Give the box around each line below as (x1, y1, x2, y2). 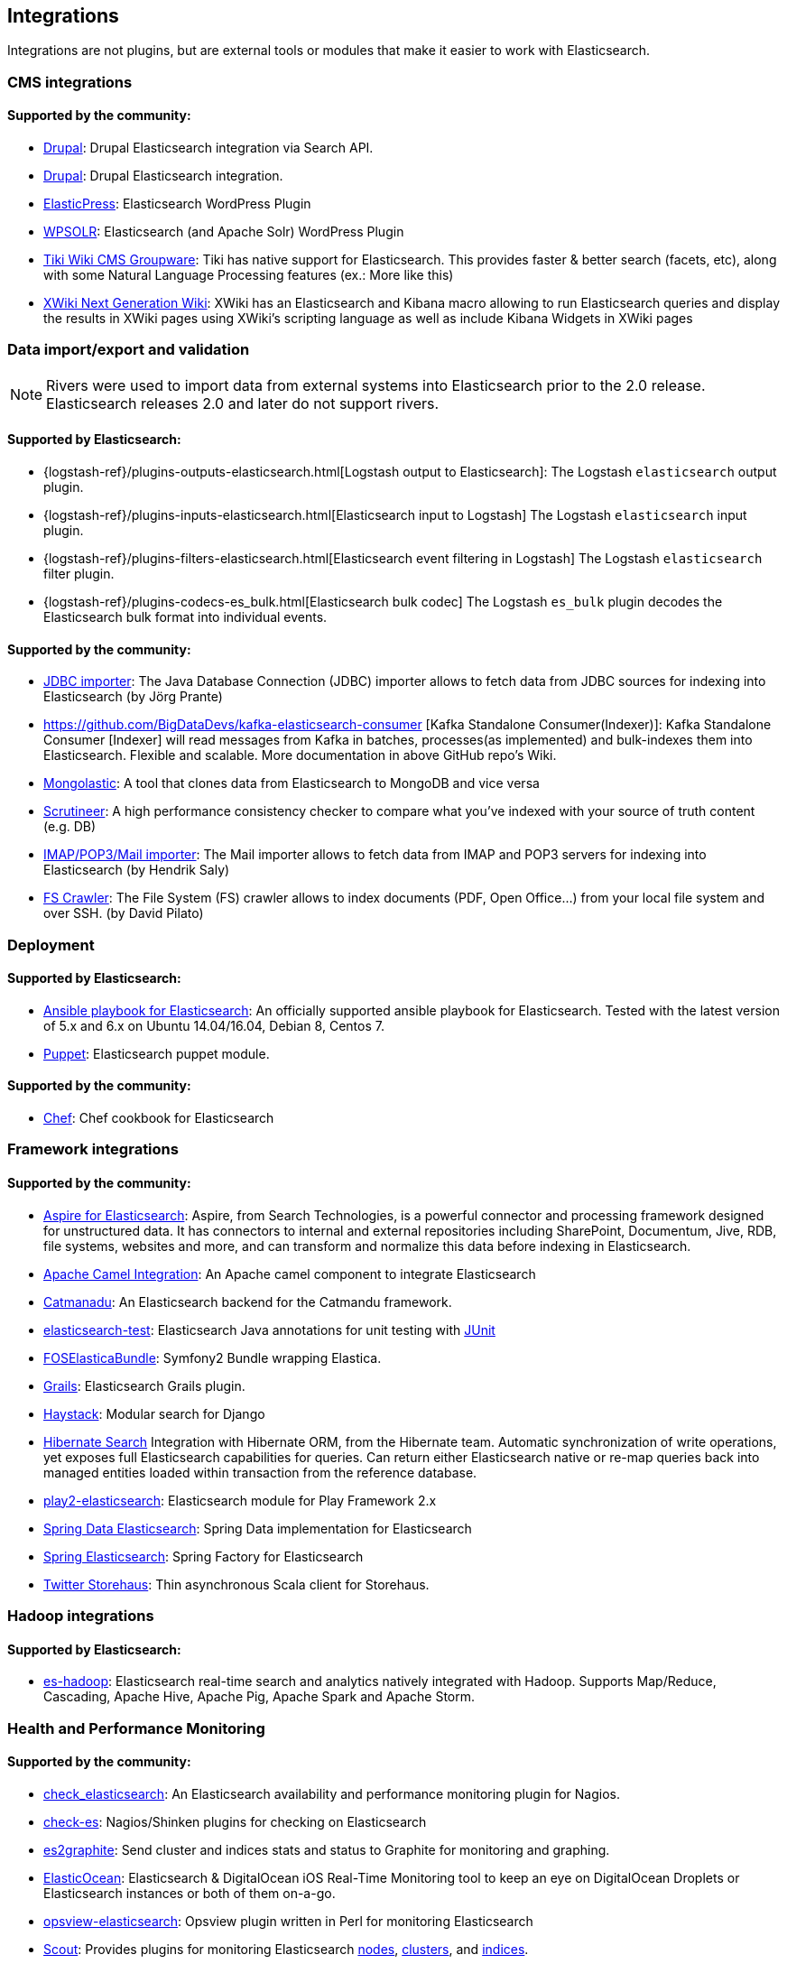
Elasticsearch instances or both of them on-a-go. (43, 1885, 336, 1901)
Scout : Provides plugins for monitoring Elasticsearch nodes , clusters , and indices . (43, 1941, 529, 1957)
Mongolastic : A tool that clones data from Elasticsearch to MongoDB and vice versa (43, 775, 540, 792)
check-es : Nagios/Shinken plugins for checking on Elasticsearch (43, 1813, 427, 1830)
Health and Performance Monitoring (7, 1718, 265, 1737)
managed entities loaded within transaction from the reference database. (43, 1464, 477, 1480)
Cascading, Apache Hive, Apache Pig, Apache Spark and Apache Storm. (43, 1689, 476, 1705)
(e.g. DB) (43, 819, 97, 835)
